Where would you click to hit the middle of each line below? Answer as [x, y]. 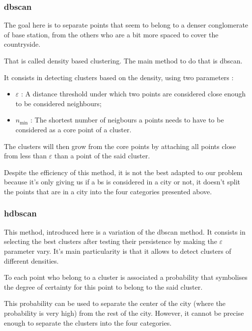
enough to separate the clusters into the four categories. [88, 322]
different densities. [31, 260]
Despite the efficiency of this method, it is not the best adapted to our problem [123, 172]
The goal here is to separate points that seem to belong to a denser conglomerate [126, 25]
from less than [25, 156]
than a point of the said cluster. [102, 156]
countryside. [22, 44]
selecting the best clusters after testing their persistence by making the [111, 241]
